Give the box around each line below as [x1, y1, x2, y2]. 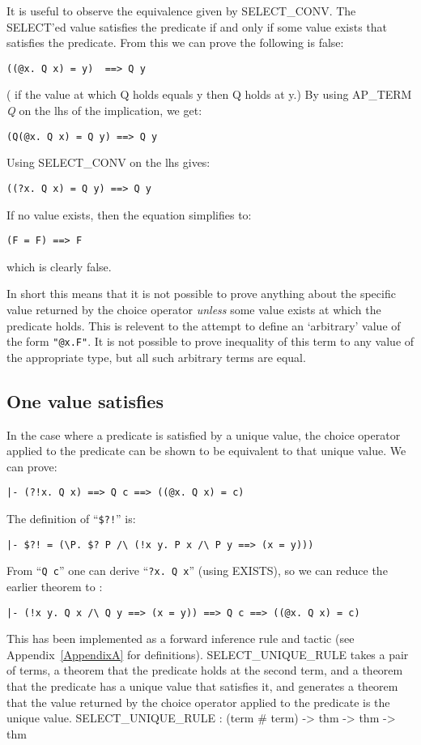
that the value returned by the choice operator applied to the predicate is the [6, 693, 390, 710]
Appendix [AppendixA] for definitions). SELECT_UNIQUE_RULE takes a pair [6, 645, 409, 662]
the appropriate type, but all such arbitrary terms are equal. [6, 348, 306, 365]
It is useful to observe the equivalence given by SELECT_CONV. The [6, 2, 356, 19]
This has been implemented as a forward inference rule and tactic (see [6, 630, 355, 647]
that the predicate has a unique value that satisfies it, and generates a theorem [6, 678, 398, 695]
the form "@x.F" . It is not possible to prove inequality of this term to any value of [6, 333, 415, 350]
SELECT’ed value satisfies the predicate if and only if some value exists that [6, 18, 388, 35]
